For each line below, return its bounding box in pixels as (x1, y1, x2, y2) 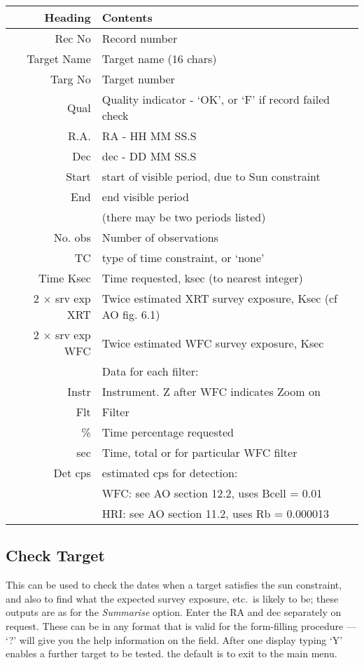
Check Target (6, 544, 105, 566)
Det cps (53, 465, 91, 481)
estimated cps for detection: (101, 465, 238, 481)
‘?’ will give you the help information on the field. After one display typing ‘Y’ (6, 632, 343, 647)
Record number (101, 30, 178, 46)
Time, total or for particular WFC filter (101, 444, 297, 460)
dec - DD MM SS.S (101, 148, 197, 164)
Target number (101, 71, 175, 87)
